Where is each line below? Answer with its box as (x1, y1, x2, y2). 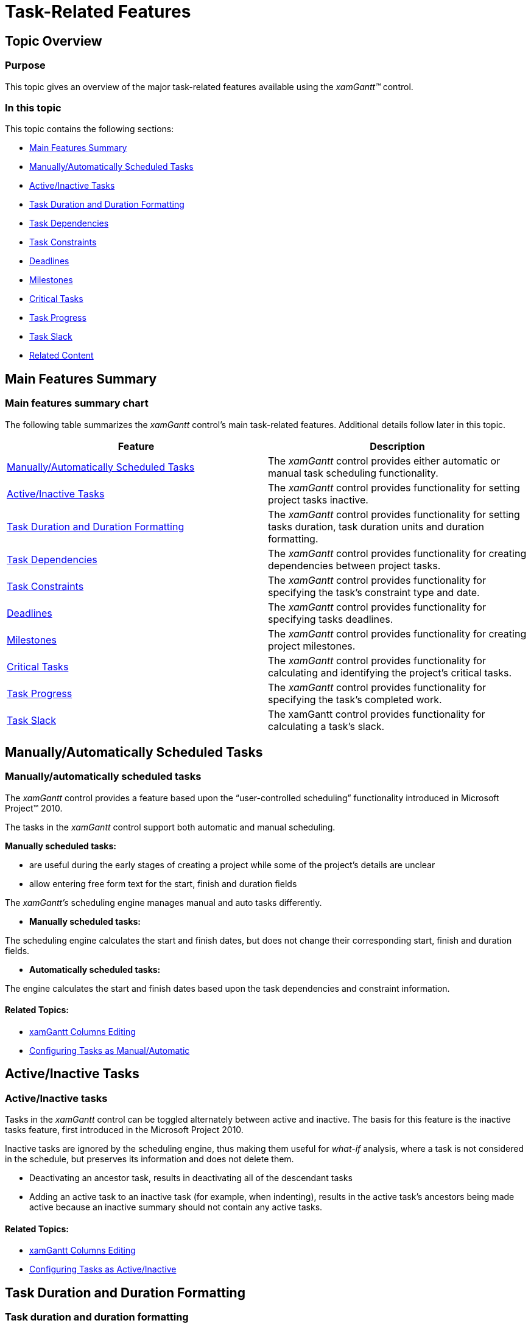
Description (370, 440, 425, 452)
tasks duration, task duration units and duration (268, 520, 484, 533)
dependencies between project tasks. (268, 559, 441, 572)
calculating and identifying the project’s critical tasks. (268, 666, 512, 679)
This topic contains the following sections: (5, 124, 174, 135)
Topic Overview (5, 33, 102, 49)
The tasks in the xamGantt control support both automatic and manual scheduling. (5, 821, 336, 832)
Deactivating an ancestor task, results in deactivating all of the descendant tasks (29, 1173, 353, 1184)
